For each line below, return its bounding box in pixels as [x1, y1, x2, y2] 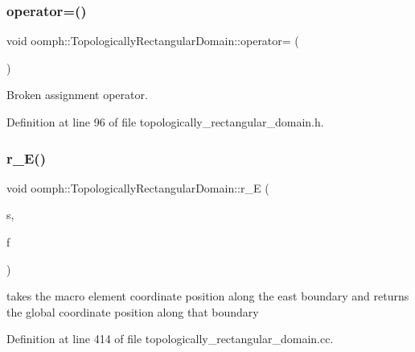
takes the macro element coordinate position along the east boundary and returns [6, 288, 409, 304]
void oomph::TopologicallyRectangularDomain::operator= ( [6, 32, 299, 49]
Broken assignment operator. [6, 86, 148, 103]
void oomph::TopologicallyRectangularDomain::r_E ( [6, 179, 269, 196]
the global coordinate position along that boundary [6, 303, 259, 320]
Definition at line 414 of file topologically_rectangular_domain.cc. [6, 330, 334, 347]
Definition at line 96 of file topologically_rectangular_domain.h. [6, 114, 324, 130]
